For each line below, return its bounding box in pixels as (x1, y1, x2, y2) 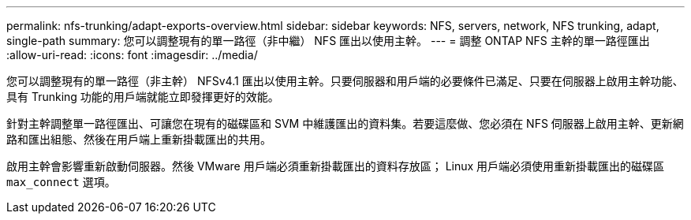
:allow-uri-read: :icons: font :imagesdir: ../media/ (6, 48, 258, 62)
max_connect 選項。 (6, 175, 116, 188)
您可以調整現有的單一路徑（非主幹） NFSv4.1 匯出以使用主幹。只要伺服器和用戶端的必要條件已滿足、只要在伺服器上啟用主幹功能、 (6, 74, 684, 88)
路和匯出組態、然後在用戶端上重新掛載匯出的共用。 (6, 132, 271, 146)
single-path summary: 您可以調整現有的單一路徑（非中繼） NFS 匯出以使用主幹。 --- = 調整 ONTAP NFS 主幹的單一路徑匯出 (6, 34, 650, 47)
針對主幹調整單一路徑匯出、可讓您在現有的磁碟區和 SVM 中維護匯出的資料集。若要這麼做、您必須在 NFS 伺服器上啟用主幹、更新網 (6, 117, 684, 130)
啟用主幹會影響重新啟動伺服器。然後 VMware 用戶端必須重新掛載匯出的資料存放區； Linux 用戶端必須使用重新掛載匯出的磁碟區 (6, 159, 665, 173)
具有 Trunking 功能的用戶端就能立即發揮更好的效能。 (6, 90, 279, 103)
